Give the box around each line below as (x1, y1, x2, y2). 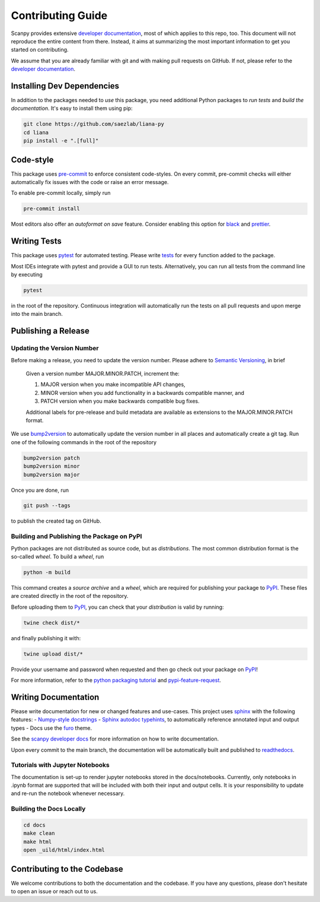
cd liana (23, 129, 49, 136)
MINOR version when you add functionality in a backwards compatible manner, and (40, 389, 245, 396)
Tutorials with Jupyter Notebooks (11, 761, 110, 769)
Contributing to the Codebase (11, 864, 124, 874)
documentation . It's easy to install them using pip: (11, 105, 133, 112)
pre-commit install (23, 205, 80, 212)
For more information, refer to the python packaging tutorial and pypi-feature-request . (11, 677, 222, 684)
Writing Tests (11, 236, 62, 246)
